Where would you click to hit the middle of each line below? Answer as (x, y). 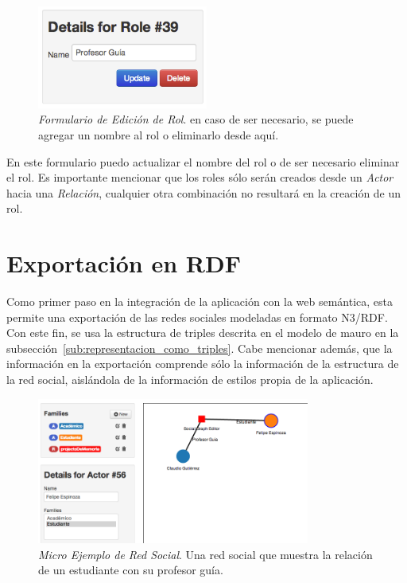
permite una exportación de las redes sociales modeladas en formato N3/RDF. (197, 317)
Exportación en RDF (124, 263)
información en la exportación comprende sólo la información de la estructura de (203, 364)
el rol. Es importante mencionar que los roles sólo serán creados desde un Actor (200, 177)
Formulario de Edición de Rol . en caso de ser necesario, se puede (196, 119)
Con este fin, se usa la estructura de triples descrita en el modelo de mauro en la (203, 333)
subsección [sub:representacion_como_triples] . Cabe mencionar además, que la (200, 348)
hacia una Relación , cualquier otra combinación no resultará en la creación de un (204, 192)
